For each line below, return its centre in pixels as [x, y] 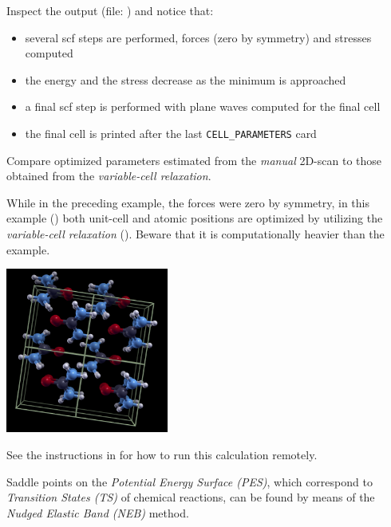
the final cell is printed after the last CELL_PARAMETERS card [171, 133]
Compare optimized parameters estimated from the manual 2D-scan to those [194, 160]
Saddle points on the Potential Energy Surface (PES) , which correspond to [190, 481]
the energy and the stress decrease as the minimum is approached [186, 79]
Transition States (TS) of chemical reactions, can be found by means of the [191, 497]
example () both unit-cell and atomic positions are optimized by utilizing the [195, 218]
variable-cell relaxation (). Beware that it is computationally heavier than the [195, 234]
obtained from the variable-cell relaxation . [109, 176]
